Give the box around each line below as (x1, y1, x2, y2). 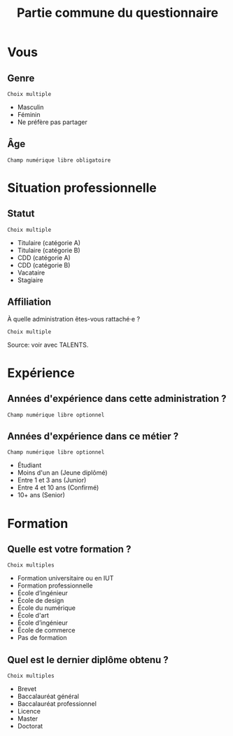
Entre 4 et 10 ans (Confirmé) (17, 483, 99, 492)
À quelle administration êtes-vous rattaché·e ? (7, 314, 141, 323)
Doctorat (17, 722, 43, 730)
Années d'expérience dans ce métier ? (7, 431, 179, 443)
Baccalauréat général (17, 692, 79, 701)
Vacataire (17, 268, 45, 277)
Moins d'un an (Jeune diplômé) (17, 468, 108, 477)
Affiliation (7, 296, 52, 308)
